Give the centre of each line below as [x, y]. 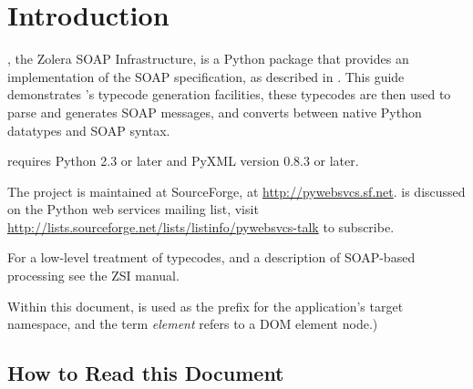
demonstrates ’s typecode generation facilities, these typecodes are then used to [229, 94]
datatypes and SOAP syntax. [89, 130]
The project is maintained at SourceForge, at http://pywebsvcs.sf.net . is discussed [236, 191]
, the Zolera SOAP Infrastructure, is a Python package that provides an [208, 59]
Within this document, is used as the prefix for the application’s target [206, 306]
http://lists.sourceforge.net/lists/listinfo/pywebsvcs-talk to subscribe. [201, 226]
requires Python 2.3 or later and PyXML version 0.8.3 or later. [183, 161]
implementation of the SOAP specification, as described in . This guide [206, 76]
